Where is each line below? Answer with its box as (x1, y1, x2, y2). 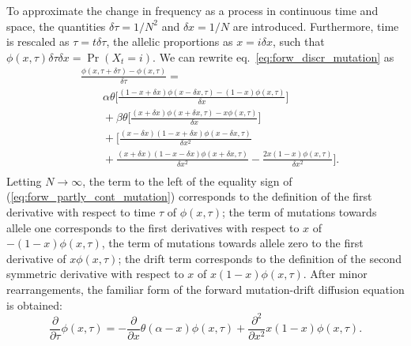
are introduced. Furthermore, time (232, 17, 399, 34)
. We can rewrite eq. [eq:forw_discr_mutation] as (153, 48, 394, 65)
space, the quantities (6, 17, 106, 34)
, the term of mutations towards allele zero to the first (101, 235, 364, 251)
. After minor (303, 265, 368, 282)
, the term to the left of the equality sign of (82, 172, 292, 189)
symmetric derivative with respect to (6, 265, 184, 282)
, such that (272, 33, 325, 50)
